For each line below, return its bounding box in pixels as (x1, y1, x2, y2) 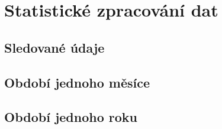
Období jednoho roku (4, 108, 137, 126)
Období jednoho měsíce (4, 73, 150, 91)
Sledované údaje (4, 38, 105, 56)
